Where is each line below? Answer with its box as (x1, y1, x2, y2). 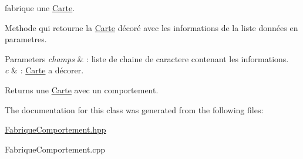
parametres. (5, 33, 47, 45)
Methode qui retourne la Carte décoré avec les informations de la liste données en (5, 21, 298, 33)
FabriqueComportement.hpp (5, 123, 106, 136)
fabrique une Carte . (5, 2, 75, 13)
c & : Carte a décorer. (5, 64, 84, 76)
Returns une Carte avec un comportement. (5, 83, 159, 96)
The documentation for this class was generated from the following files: (5, 103, 264, 116)
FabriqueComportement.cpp (5, 143, 106, 155)
